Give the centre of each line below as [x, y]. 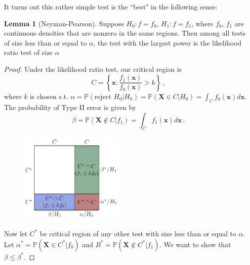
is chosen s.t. [49, 96]
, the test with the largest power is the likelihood [167, 42]
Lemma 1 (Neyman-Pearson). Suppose [64, 23]
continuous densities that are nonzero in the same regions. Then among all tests [125, 33]
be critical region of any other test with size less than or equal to [138, 233]
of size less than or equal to [45, 42]
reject [103, 97]
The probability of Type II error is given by [70, 107]
